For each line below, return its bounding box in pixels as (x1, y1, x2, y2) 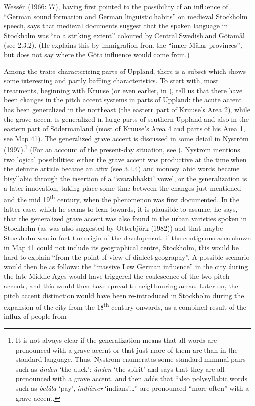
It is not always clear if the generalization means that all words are (15, 334, 217, 345)
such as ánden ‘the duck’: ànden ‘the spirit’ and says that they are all (15, 363, 225, 374)
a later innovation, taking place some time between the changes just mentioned (4, 183, 241, 193)
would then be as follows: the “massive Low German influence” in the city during (4, 261, 248, 271)
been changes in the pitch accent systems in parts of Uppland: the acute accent (4, 95, 242, 105)
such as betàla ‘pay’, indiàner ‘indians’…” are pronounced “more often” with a (15, 382, 249, 393)
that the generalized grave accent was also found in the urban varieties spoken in (4, 213, 247, 223)
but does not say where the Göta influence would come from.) (4, 49, 190, 59)
